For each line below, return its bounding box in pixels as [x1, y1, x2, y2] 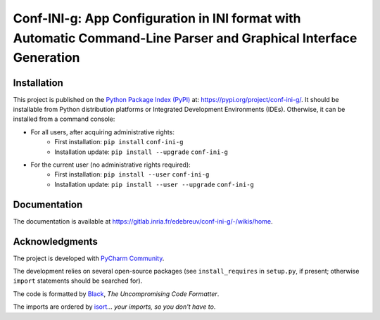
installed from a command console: [13, 115, 115, 123]
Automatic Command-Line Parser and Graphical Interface [13, 30, 357, 46]
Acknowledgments [13, 236, 99, 248]
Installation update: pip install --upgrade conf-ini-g [54, 148, 229, 156]
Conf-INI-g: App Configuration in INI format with [13, 11, 301, 26]
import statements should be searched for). [13, 276, 143, 285]
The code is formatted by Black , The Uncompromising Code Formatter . [13, 289, 220, 298]
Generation [13, 50, 80, 66]
